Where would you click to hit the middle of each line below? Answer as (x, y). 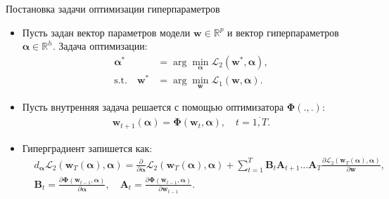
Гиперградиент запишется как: (87, 147)
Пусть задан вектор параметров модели (106, 32)
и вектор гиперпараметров (283, 32)
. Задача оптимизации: (100, 46)
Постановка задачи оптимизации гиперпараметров (113, 8)
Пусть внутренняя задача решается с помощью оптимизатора (153, 107)
